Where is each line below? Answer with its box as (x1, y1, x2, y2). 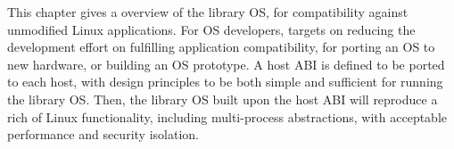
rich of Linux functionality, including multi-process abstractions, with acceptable (7, 107, 448, 126)
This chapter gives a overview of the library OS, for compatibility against (7, 3, 409, 21)
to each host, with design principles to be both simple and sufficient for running (7, 72, 443, 91)
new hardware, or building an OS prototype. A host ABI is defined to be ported (7, 54, 445, 73)
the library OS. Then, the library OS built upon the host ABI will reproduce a (7, 89, 438, 108)
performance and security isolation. (7, 125, 199, 144)
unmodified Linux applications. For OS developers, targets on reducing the (7, 20, 416, 38)
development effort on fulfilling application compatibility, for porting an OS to (7, 37, 435, 56)
